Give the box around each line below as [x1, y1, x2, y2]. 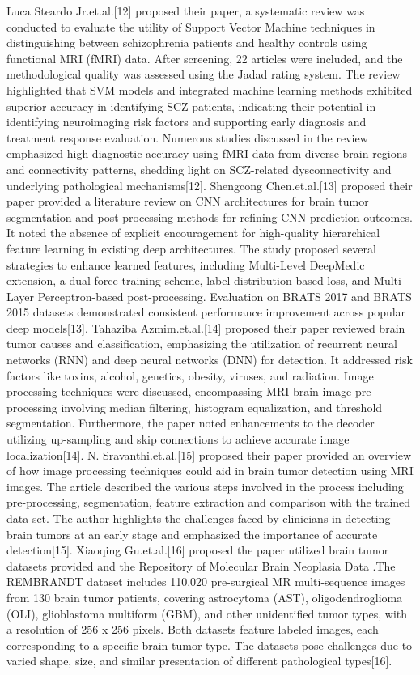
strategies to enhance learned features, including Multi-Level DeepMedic [6, 256, 365, 273]
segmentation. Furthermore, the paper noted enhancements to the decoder [6, 414, 375, 431]
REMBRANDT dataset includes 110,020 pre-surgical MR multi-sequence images [6, 573, 405, 590]
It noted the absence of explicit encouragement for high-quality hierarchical [6, 224, 380, 241]
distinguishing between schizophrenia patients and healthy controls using [6, 34, 367, 51]
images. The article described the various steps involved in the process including [6, 478, 404, 495]
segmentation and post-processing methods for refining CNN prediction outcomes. [6, 208, 413, 225]
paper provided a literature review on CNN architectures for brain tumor [6, 193, 369, 210]
